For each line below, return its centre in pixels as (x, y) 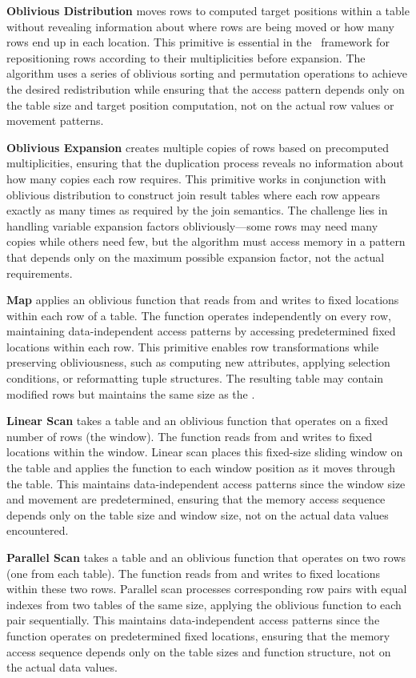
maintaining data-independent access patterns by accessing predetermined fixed (201, 331)
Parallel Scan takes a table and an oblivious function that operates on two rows (206, 557)
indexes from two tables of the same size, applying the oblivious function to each (204, 604)
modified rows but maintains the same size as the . (131, 393)
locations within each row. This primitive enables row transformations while (193, 346)
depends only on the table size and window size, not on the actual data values (198, 514)
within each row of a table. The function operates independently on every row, (199, 315)
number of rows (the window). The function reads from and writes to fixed (190, 436)
